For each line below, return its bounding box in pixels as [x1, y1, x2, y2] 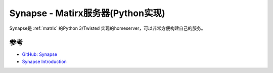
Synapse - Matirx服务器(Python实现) [9, 8, 165, 19]
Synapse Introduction [22, 58, 67, 64]
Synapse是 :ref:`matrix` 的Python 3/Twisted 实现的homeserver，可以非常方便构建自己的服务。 [9, 25, 206, 31]
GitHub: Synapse [22, 51, 58, 57]
